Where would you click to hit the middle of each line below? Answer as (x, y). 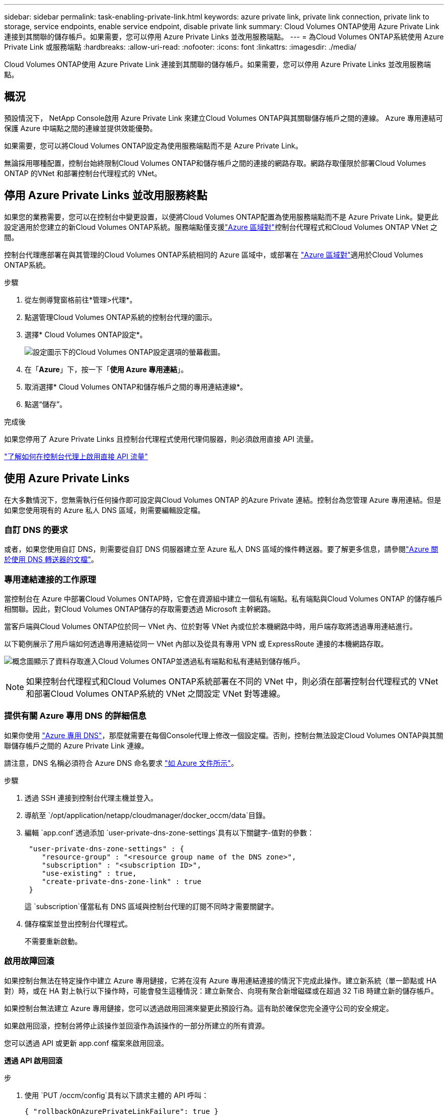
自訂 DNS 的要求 (36, 530)
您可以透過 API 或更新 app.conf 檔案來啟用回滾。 (86, 1043)
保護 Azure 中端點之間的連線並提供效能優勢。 (81, 128)
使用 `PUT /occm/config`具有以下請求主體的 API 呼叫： (117, 1095)
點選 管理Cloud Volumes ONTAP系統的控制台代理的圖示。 (121, 317)
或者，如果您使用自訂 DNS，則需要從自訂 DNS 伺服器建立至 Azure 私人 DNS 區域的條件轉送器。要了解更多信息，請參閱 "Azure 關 (221, 549)
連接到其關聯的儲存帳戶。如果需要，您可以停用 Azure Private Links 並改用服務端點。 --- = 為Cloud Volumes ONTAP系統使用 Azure (224, 37)
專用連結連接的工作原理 (50, 579)
